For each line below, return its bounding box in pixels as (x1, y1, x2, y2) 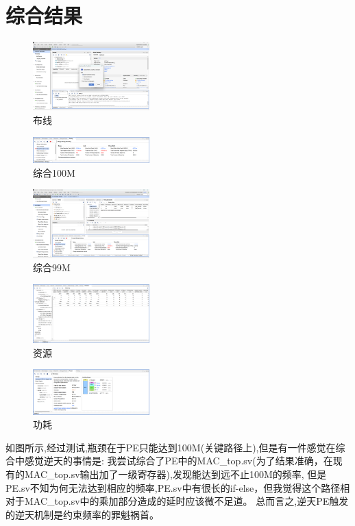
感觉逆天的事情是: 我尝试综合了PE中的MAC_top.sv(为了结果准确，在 (24, 453, 333, 468)
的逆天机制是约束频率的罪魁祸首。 (5, 507, 159, 521)
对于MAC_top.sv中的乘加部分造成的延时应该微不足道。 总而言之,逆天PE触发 (5, 494, 349, 508)
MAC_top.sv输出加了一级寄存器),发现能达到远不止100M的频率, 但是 (24, 467, 327, 481)
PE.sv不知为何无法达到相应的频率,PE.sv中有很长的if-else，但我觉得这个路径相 (5, 480, 350, 494)
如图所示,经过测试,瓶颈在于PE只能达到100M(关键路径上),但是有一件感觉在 (5, 440, 336, 454)
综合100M (33, 165, 75, 179)
